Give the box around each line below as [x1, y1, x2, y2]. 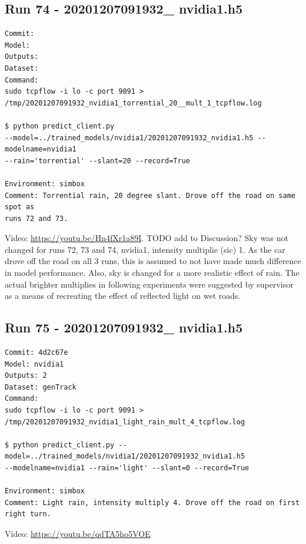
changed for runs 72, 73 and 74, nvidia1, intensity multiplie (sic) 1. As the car [5, 243, 285, 255]
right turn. [5, 510, 51, 519]
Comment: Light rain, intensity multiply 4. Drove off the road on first [5, 498, 300, 507]
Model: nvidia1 [5, 360, 64, 368]
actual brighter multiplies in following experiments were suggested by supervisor [5, 278, 294, 290]
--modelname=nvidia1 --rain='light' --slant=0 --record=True [5, 464, 250, 472]
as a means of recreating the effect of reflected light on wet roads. [5, 289, 241, 302]
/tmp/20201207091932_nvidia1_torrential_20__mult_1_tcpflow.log [5, 98, 262, 107]
